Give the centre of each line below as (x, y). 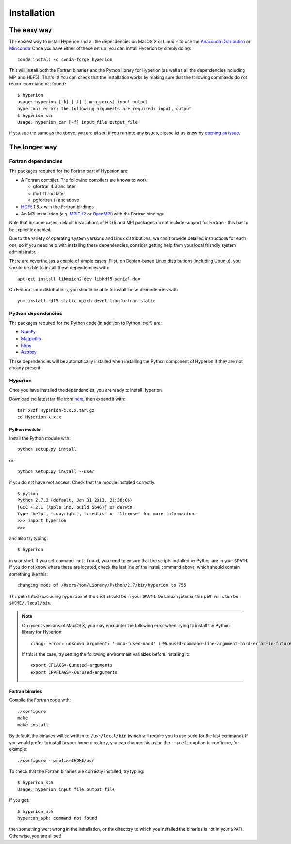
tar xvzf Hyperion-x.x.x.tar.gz (56, 410)
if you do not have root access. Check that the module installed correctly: (82, 482)
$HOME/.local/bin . (30, 603)
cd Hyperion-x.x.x (40, 417)
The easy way (31, 30)
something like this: (28, 574)
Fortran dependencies (36, 161)
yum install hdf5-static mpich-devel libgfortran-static (87, 301)
